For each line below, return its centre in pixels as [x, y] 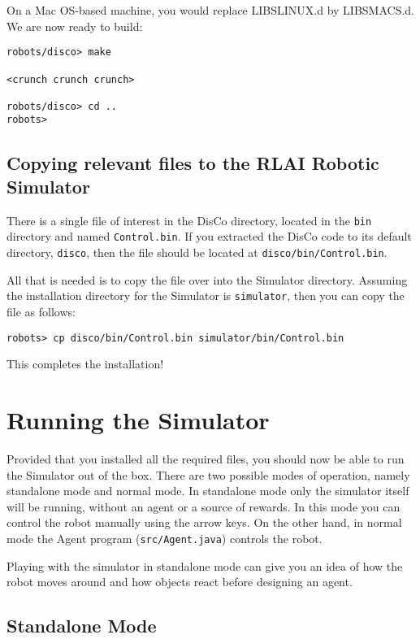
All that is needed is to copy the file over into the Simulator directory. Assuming [207, 279]
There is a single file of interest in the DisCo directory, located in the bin [189, 220]
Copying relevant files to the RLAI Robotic [193, 162]
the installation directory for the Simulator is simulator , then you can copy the [206, 296]
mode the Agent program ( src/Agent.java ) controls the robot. [165, 538]
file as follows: [41, 311]
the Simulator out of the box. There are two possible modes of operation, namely [208, 474]
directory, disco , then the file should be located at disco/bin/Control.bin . [197, 252]
